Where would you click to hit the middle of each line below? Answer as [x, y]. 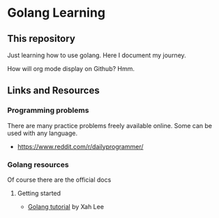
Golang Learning [56, 13]
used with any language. [43, 133]
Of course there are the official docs [59, 180]
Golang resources [38, 164]
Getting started [39, 193]
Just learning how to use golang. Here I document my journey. [97, 55]
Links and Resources [53, 91]
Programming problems [48, 111]
